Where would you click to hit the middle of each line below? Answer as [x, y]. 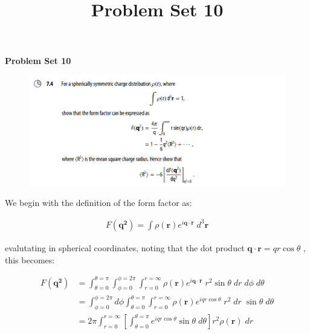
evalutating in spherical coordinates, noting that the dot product [125, 247]
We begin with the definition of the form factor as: [98, 203]
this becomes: [30, 259]
